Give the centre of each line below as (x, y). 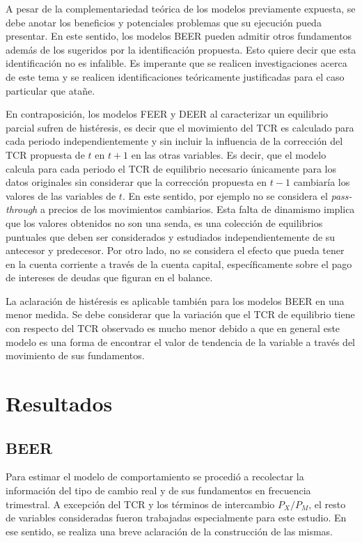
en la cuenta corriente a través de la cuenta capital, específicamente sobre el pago (179, 263)
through (22, 209)
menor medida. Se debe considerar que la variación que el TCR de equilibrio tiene (180, 314)
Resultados (59, 403)
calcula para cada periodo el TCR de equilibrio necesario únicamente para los (171, 168)
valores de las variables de (61, 195)
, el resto (327, 504)
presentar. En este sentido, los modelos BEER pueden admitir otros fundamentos (179, 36)
